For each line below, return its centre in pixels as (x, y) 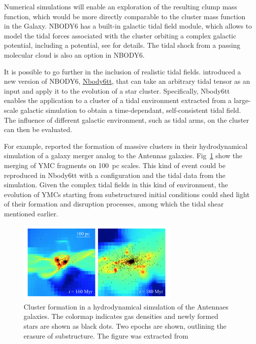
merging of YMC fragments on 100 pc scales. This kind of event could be (115, 165)
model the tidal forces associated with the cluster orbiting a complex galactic (120, 35)
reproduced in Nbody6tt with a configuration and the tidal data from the (115, 175)
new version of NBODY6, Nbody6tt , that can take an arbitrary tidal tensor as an (127, 81)
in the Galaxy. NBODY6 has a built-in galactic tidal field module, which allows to (128, 26)
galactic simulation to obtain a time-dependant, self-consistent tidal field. (131, 110)
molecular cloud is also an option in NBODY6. (74, 54)
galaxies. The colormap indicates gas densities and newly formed (121, 316)
